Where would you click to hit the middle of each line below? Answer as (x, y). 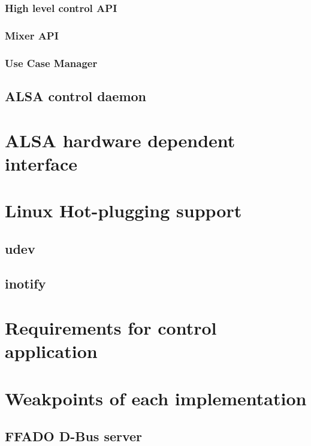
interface (41, 163)
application (51, 351)
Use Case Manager (51, 63)
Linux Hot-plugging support (123, 210)
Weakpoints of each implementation (156, 398)
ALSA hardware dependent (120, 140)
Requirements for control (111, 327)
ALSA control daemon (76, 95)
